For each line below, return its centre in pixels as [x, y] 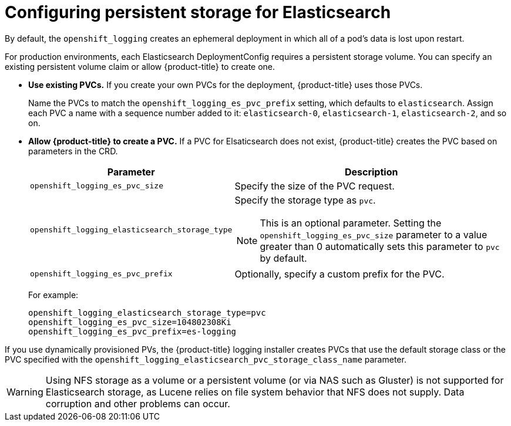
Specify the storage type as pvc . [305, 200]
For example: [53, 295]
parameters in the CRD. [73, 151]
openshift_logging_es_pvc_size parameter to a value [374, 234]
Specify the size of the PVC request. [315, 186]
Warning [25, 392]
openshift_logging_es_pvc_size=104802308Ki [130, 322]
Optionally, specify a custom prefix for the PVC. [339, 274]
